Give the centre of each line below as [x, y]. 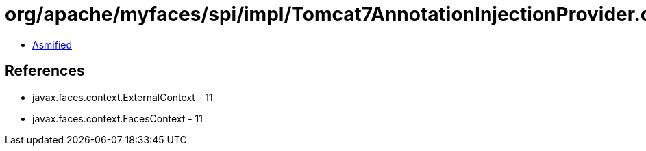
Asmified [52, 44]
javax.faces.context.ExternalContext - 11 [123, 97]
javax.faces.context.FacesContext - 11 [117, 118]
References [45, 71]
